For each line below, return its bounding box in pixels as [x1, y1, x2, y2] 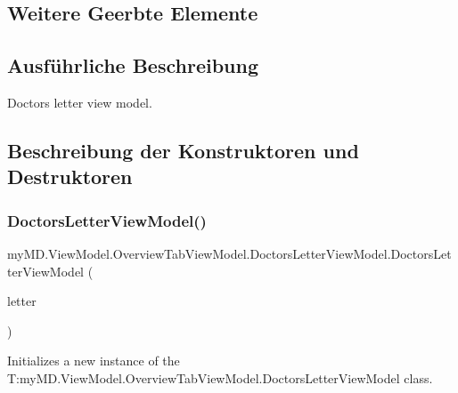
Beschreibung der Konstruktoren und [7, 136, 359, 164]
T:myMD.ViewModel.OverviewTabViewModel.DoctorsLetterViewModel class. [7, 368, 433, 387]
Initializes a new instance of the [7, 351, 180, 370]
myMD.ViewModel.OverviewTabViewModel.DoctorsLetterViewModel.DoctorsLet [7, 244, 452, 262]
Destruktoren [7, 163, 133, 190]
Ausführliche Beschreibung [7, 52, 258, 79]
